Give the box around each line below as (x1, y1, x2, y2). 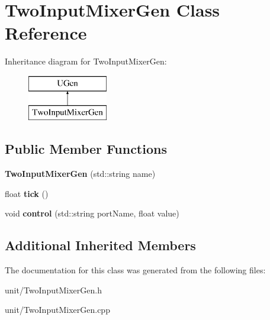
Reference (5, 21, 87, 45)
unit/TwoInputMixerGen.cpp (5, 303, 110, 316)
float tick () (5, 187, 49, 199)
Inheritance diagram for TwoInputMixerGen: (5, 55, 167, 67)
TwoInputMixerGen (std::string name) (5, 167, 156, 180)
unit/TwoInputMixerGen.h (5, 283, 102, 296)
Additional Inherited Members (5, 236, 196, 254)
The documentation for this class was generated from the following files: (5, 264, 266, 276)
